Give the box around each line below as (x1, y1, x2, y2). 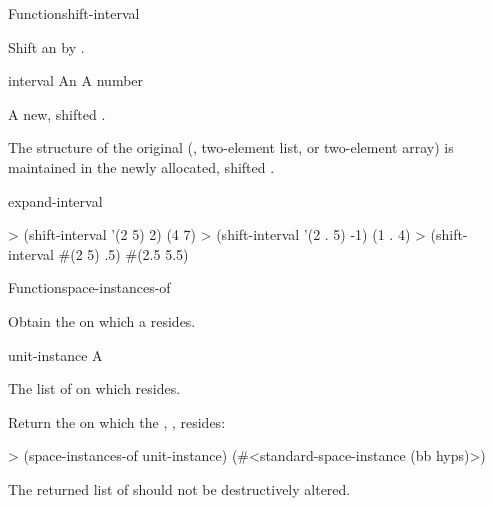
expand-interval (8, 190, 103, 211)
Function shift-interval (8, 3, 140, 23)
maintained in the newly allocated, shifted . (8, 156, 275, 177)
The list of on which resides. (8, 378, 181, 399)
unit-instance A (8, 344, 103, 365)
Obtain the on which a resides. (8, 310, 196, 331)
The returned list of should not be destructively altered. (8, 478, 351, 499)
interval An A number (8, 70, 144, 91)
